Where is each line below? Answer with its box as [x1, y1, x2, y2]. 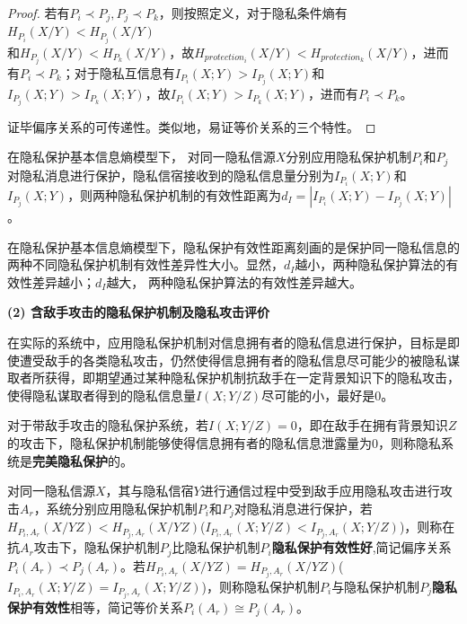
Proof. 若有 [7, 4, 70, 22]
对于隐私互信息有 [74, 63, 175, 82]
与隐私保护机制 [331, 576, 420, 595]
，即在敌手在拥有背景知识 [296, 416, 448, 435]
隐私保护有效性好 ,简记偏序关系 [271, 538, 452, 557]
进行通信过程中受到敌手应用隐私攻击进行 [200, 481, 440, 500]
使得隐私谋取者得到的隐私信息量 [7, 385, 196, 404]
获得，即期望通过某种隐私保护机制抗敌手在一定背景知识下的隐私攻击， [44, 368, 460, 387]
